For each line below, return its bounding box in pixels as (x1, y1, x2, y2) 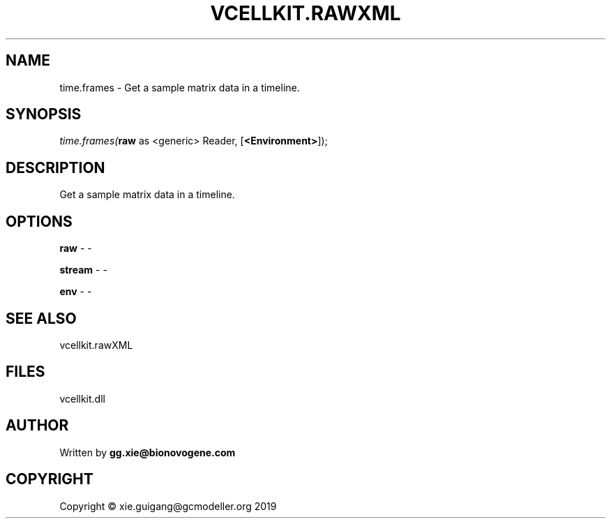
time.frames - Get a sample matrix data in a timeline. (59, 81, 300, 93)
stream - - (59, 264, 107, 276)
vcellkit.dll (59, 392, 105, 405)
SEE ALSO (6, 309, 77, 327)
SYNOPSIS (6, 105, 82, 123)
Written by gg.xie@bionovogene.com (59, 446, 236, 458)
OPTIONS (6, 212, 73, 230)
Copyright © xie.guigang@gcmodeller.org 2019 (59, 500, 277, 512)
